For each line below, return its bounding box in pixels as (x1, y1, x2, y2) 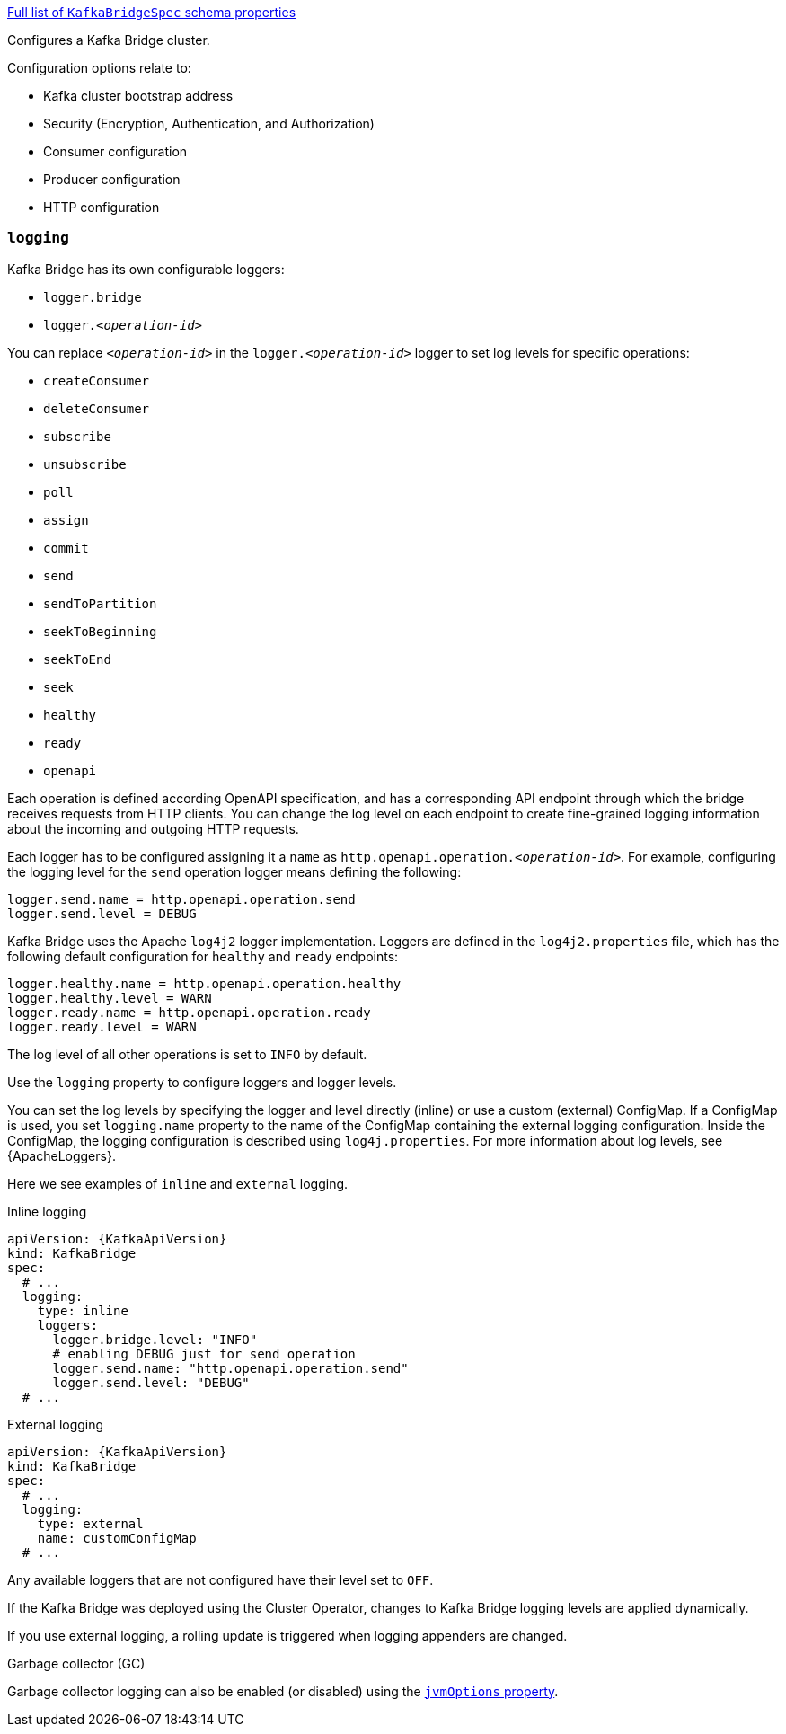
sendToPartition (43, 596, 157, 611)
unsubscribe (43, 456, 127, 472)
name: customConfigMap (37, 1530, 197, 1545)
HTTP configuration (43, 199, 160, 215)
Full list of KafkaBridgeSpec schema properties (7, 4, 296, 20)
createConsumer (43, 373, 150, 388)
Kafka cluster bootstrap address (43, 88, 234, 103)
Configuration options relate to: (7, 60, 191, 75)
